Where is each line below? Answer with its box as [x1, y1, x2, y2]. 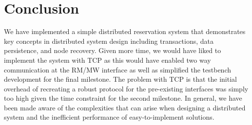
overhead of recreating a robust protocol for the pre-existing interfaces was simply [4, 83, 249, 93]
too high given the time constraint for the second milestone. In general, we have [4, 93, 242, 103]
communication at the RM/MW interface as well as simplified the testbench [4, 64, 232, 74]
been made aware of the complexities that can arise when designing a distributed [4, 102, 246, 112]
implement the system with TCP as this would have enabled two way [4, 54, 211, 65]
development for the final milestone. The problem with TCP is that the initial [4, 74, 237, 84]
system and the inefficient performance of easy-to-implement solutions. [4, 112, 214, 122]
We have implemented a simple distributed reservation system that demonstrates [4, 26, 246, 36]
